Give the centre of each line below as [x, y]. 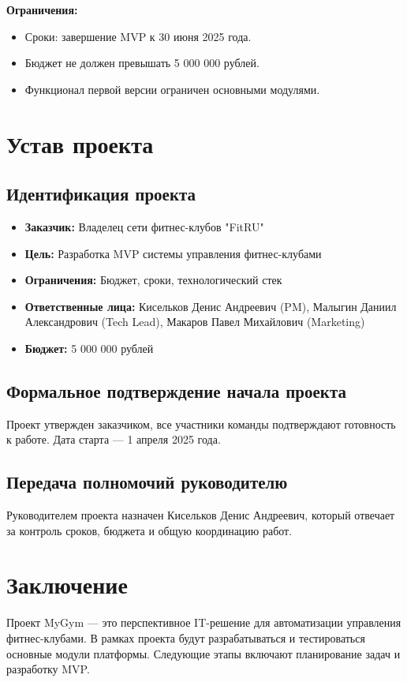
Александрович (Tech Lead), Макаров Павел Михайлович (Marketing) [195, 322]
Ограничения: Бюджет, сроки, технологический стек [153, 280]
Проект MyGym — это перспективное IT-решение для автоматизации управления [204, 622]
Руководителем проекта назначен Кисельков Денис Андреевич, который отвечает [201, 515]
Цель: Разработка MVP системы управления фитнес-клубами [173, 253]
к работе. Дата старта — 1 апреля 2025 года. [114, 439]
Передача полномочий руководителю [147, 482]
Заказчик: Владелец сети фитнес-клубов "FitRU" [144, 226]
